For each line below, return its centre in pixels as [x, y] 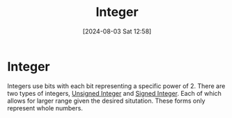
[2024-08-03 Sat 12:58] [117, 31]
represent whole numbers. [45, 108]
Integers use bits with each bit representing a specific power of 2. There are [116, 86]
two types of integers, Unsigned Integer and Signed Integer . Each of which [114, 93]
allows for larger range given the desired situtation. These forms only [106, 101]
